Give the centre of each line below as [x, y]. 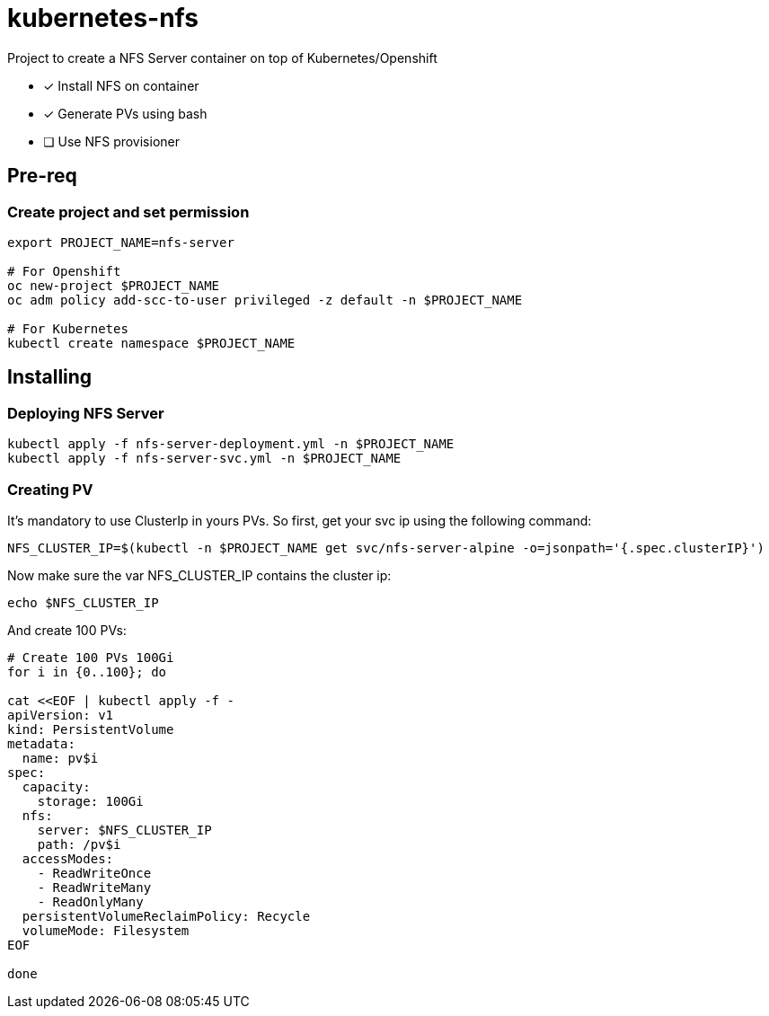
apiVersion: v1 [61, 715]
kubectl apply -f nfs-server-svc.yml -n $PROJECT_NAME [204, 459]
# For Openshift [64, 271]
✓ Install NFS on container [121, 85]
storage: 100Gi [90, 801]
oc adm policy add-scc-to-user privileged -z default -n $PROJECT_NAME [265, 300]
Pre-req [42, 176]
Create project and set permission [128, 212]
